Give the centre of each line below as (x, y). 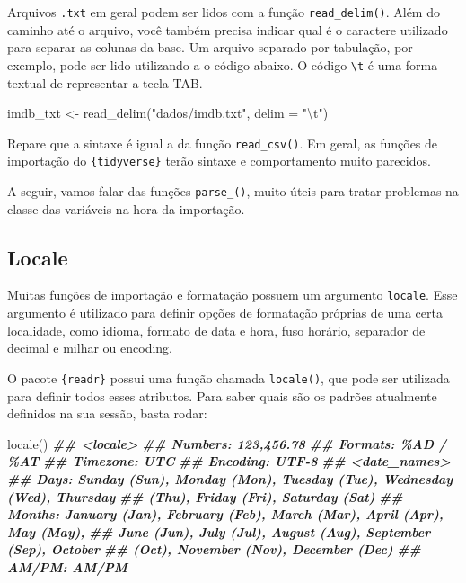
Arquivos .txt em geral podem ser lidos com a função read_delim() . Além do (224, 12)
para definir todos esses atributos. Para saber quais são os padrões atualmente (222, 395)
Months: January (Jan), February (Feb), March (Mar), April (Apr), (225, 514)
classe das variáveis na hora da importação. (126, 208)
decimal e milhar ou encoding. (90, 348)
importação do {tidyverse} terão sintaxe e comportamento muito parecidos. (219, 161)
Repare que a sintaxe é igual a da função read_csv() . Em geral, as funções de (223, 143)
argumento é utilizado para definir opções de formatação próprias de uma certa (225, 313)
